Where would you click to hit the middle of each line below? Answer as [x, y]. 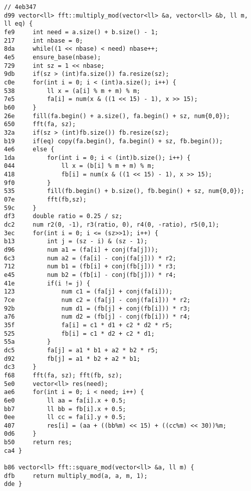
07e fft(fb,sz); [45, 200]
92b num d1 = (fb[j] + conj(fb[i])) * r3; [97, 308]
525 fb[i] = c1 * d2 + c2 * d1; [79, 333]
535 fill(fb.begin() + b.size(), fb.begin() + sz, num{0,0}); [124, 191]
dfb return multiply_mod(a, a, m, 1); [76, 476]
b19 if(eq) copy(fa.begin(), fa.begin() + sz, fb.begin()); [113, 141]
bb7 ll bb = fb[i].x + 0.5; [65, 409]
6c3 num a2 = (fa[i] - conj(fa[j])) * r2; [90, 258]
